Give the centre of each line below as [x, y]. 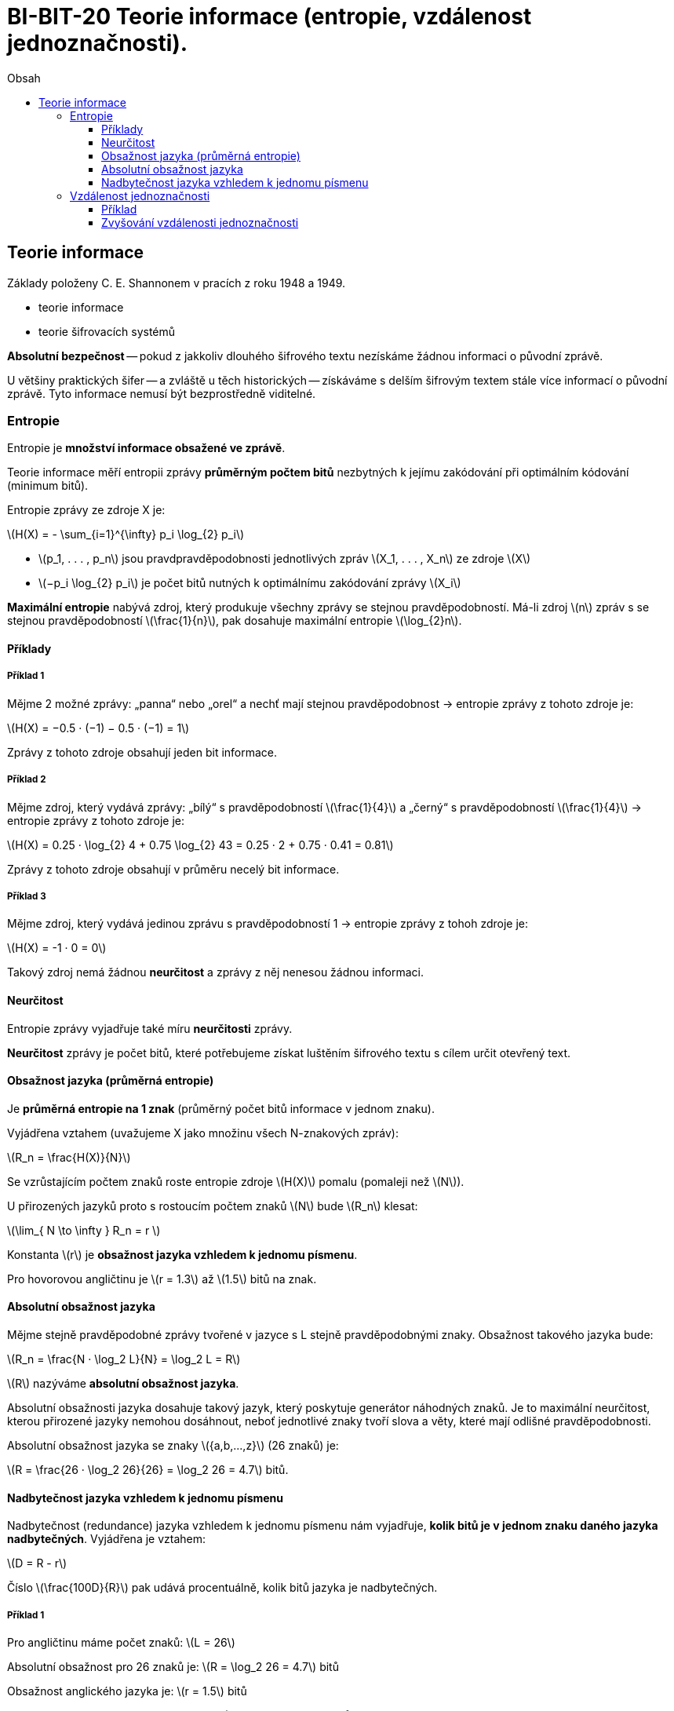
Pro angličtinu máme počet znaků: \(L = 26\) [121, 1642]
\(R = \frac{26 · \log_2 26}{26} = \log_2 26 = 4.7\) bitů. [148, 1469]
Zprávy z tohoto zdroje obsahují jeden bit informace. [142, 752]
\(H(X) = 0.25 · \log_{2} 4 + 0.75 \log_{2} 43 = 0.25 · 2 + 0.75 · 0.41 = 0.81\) [200, 845]
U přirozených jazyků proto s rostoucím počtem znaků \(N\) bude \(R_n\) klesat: [213, 1206]
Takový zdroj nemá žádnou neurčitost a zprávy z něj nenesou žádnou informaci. [216, 972]
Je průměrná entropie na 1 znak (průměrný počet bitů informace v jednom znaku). [221, 1108]
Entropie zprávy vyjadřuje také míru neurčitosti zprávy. [150, 1028]
